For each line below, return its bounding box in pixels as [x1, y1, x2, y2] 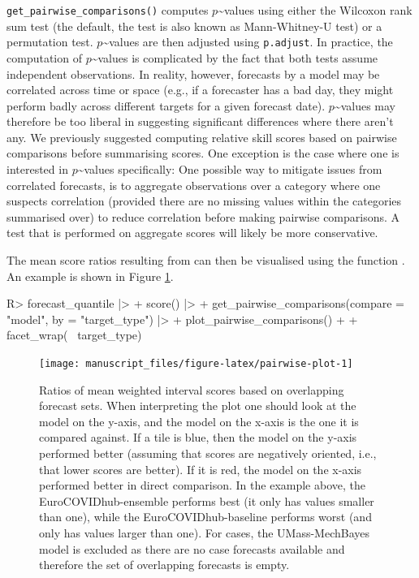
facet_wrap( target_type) [6, 326, 142, 343]
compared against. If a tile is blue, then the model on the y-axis [39, 429, 357, 446]
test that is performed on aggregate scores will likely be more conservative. [6, 224, 378, 241]
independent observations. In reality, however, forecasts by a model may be [6, 65, 380, 82]
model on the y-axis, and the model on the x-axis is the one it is [39, 412, 359, 429]
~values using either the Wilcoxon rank [218, 2, 413, 18]
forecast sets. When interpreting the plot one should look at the [39, 397, 356, 414]
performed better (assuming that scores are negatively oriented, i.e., [39, 445, 377, 462]
